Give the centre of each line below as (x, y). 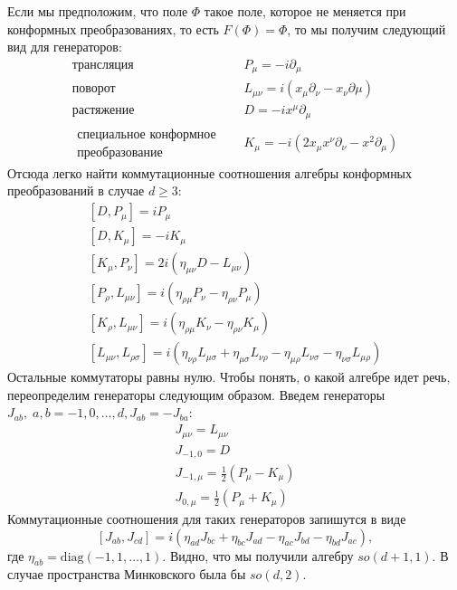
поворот (94, 89)
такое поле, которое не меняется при (305, 11)
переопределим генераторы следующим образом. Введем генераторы (196, 394)
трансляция (103, 65)
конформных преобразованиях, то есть (113, 29)
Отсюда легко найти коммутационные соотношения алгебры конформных (210, 172)
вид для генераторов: (65, 47)
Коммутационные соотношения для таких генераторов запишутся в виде (207, 519)
